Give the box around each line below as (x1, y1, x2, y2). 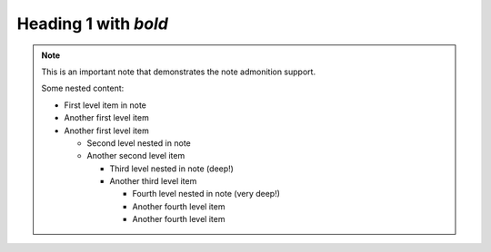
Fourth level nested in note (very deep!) (132, 189, 281, 199)
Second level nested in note (86, 137, 191, 149)
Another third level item (109, 176, 197, 187)
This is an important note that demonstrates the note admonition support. (41, 66, 316, 77)
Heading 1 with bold (16, 14, 168, 34)
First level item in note (64, 100, 147, 111)
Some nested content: (41, 82, 125, 94)
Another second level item (86, 150, 185, 161)
